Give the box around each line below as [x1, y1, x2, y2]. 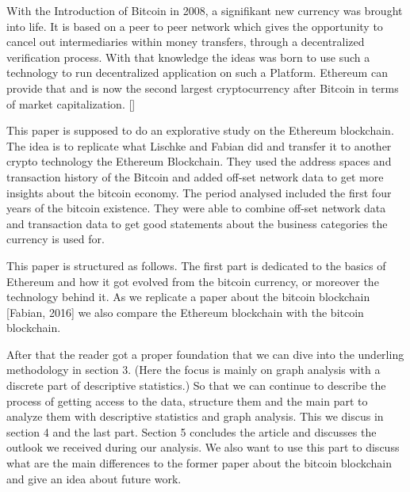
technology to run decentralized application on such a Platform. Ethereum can [6, 64, 388, 81]
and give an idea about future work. [6, 470, 182, 486]
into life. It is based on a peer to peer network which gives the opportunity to [6, 17, 383, 34]
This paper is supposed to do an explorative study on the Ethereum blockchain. [6, 122, 394, 139]
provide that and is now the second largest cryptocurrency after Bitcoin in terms [6, 79, 399, 96]
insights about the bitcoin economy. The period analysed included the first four [6, 184, 392, 200]
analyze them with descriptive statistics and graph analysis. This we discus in [6, 408, 384, 425]
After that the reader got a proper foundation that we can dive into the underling [6, 345, 404, 362]
